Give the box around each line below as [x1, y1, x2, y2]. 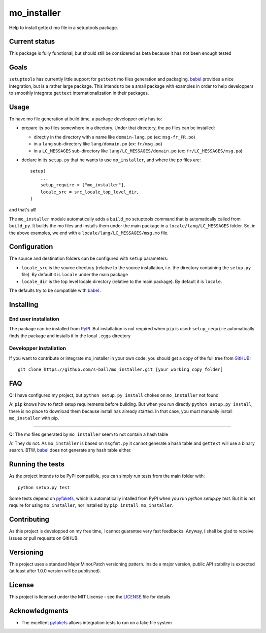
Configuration [9, 243, 53, 251]
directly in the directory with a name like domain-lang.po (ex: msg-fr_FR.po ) [33, 134, 196, 140]
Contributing [9, 515, 49, 524]
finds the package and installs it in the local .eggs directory [9, 333, 131, 339]
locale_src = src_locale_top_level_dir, [40, 189, 140, 195]
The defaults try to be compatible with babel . [9, 287, 102, 293]
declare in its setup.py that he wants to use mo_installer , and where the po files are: [21, 157, 201, 163]
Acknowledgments [9, 606, 69, 615]
